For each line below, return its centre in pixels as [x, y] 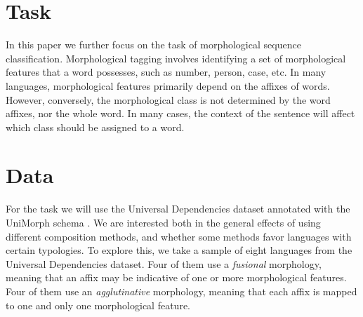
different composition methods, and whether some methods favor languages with [179, 236]
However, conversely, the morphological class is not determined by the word [168, 99]
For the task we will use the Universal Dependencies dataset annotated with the [178, 209]
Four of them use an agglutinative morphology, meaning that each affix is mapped [181, 291]
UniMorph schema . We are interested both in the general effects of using [163, 222]
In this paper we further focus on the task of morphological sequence [153, 45]
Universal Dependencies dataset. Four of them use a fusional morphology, [164, 263]
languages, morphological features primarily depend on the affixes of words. [168, 85]
